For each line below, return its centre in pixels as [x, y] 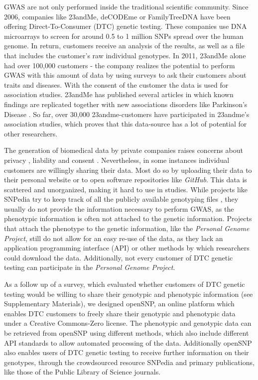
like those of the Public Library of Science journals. [82, 372]
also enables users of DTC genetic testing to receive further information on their [127, 352]
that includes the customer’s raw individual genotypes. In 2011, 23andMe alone [125, 55]
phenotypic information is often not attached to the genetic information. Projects [128, 218]
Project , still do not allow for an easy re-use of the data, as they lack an [114, 238]
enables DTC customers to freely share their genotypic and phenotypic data [120, 313]
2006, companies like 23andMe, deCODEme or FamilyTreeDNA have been [117, 16]
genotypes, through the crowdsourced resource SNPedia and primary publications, [129, 362]
